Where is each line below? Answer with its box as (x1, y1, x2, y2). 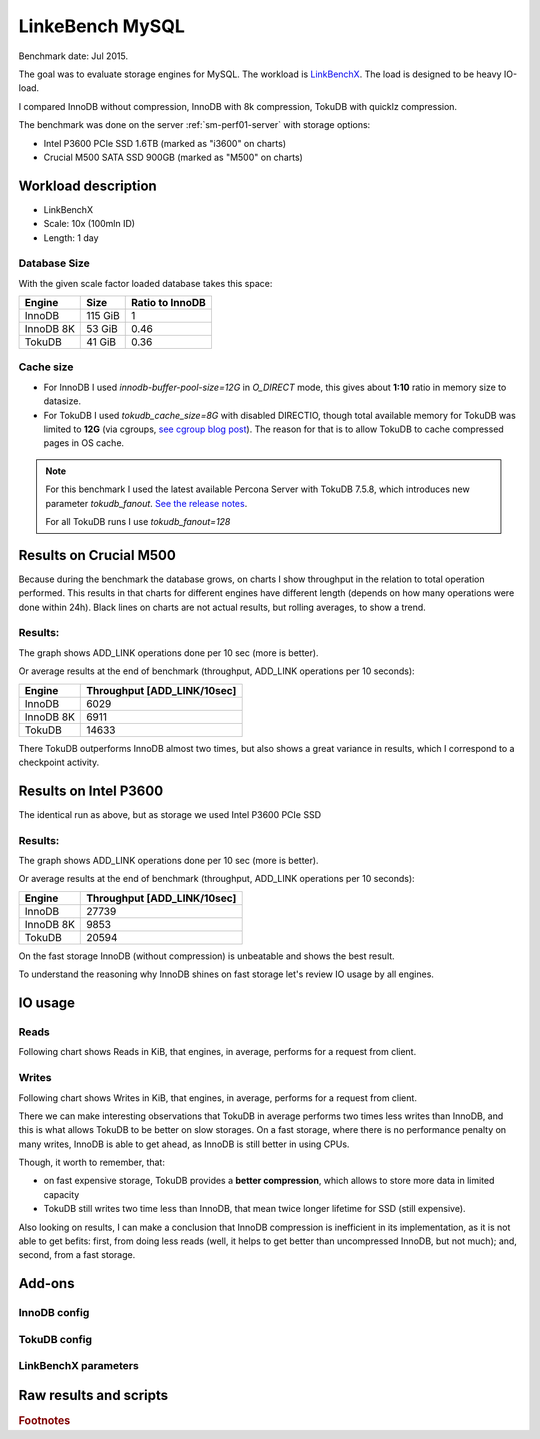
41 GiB (86, 335, 117, 349)
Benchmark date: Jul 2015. (18, 50, 129, 62)
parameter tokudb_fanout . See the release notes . (45, 497, 248, 509)
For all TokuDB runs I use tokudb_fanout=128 (45, 515, 231, 527)
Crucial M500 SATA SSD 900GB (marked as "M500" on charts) (43, 151, 304, 163)
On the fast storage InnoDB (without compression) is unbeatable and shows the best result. (18, 950, 395, 962)
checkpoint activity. (18, 756, 100, 768)
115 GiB (86, 309, 120, 323)
